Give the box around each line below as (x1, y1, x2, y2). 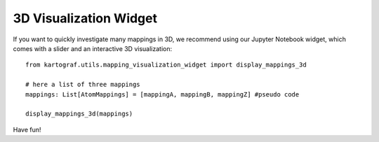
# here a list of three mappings (25, 80, 140, 89)
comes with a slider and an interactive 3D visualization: (13, 44, 172, 52)
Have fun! (13, 125, 41, 134)
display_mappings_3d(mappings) (25, 110, 133, 118)
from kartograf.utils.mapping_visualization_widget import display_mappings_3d (25, 61, 307, 69)
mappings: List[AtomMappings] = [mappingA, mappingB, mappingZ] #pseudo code (25, 90, 300, 98)
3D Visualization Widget (13, 10, 158, 26)
